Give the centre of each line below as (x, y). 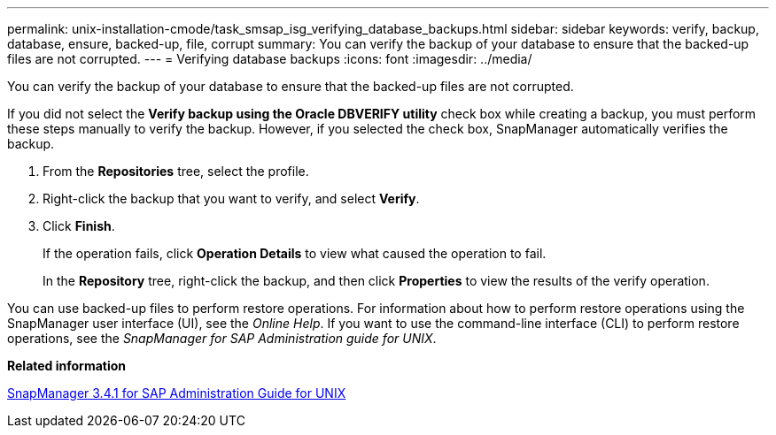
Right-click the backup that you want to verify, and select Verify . (231, 198)
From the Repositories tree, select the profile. (176, 171)
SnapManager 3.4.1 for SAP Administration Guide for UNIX (177, 393)
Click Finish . (79, 226)
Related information (67, 366)
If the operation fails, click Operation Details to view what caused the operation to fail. (295, 253)
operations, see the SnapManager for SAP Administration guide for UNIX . (222, 338)
